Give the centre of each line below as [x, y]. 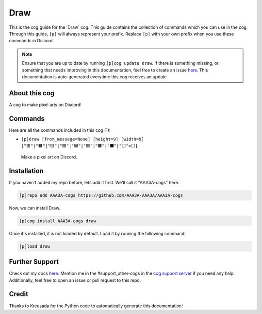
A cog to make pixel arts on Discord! [45, 105]
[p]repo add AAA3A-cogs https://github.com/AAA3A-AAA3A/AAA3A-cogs [101, 195]
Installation [26, 171]
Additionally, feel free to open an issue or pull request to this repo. [75, 280]
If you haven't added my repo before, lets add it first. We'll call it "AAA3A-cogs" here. [94, 182]
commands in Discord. [32, 41]
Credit [19, 294]
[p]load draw [35, 246]
